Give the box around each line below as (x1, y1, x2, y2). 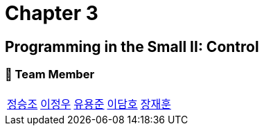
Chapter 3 (5, 1, 98, 25)
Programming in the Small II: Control (5, 37, 259, 55)
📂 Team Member (5, 67, 95, 82)
